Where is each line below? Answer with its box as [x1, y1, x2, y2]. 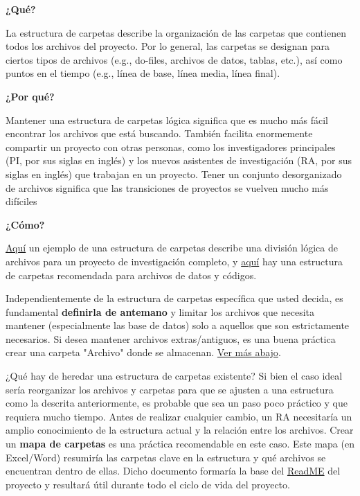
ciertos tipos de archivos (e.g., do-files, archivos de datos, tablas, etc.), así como [6, 52, 343, 67]
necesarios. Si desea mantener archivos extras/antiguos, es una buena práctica [6, 331, 336, 346]
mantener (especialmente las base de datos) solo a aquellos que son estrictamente [6, 318, 350, 333]
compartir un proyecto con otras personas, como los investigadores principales [6, 139, 336, 154]
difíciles [6, 194, 37, 209]
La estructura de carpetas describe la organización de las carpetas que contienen [6, 25, 346, 39]
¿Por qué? [6, 89, 55, 103]
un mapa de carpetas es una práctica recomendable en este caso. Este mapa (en [6, 436, 354, 451]
